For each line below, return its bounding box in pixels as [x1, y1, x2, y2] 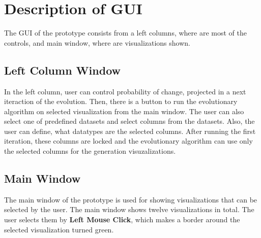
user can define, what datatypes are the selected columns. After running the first [4, 125, 256, 136]
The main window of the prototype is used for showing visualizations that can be [4, 194, 257, 205]
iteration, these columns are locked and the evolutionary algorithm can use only [4, 135, 253, 146]
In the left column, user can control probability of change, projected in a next [4, 86, 246, 96]
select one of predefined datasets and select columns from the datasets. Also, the [4, 116, 255, 126]
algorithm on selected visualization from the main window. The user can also [4, 106, 244, 116]
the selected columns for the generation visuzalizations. [4, 146, 176, 156]
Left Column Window [4, 62, 121, 78]
